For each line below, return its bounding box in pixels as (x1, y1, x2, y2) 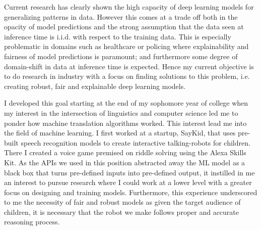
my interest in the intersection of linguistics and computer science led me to (4, 107, 238, 118)
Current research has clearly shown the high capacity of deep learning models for (4, 2, 254, 12)
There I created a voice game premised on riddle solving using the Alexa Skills (4, 147, 246, 158)
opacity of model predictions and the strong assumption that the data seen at (4, 21, 244, 32)
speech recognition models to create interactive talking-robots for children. (21, 137, 250, 148)
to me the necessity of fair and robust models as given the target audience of (4, 197, 241, 207)
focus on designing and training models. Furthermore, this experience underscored (4, 187, 257, 197)
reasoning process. (4, 216, 60, 227)
